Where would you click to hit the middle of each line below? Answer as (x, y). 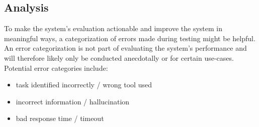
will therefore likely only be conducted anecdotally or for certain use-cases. (119, 57)
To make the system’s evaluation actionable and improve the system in (113, 28)
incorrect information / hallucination (73, 101)
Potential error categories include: (56, 68)
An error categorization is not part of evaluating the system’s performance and (125, 48)
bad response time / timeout (60, 118)
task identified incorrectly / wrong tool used (84, 85)
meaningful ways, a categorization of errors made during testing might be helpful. (130, 38)
